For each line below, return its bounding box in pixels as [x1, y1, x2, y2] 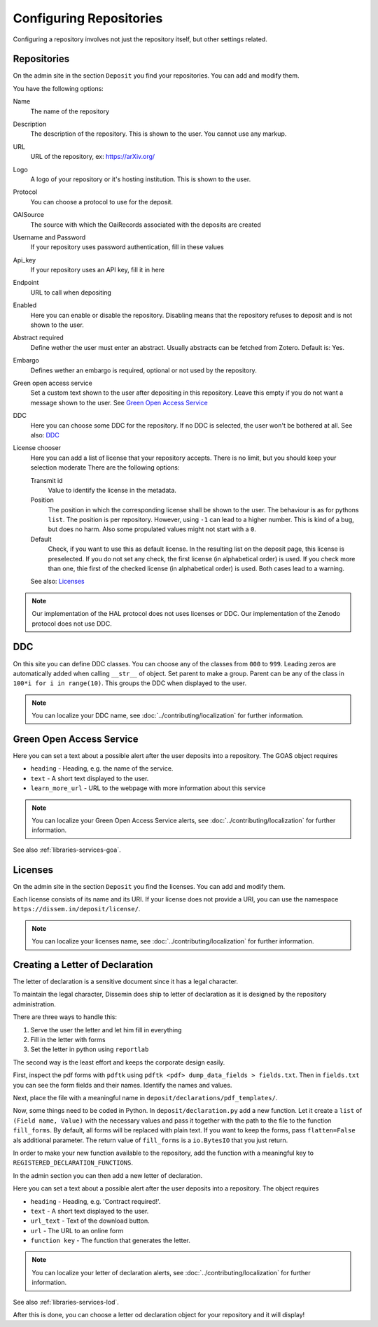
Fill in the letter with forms [30, 1036, 106, 1044]
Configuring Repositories [13, 10, 163, 26]
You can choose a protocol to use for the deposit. [30, 197, 174, 206]
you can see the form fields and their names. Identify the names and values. [13, 1081, 232, 1089]
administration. [13, 999, 56, 1008]
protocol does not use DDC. [31, 619, 112, 628]
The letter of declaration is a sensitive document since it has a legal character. [13, 977, 238, 986]
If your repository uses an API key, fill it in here [30, 266, 164, 274]
